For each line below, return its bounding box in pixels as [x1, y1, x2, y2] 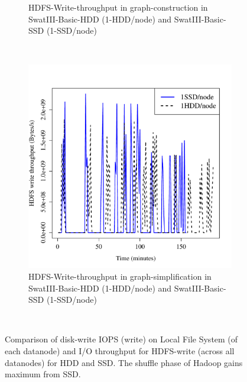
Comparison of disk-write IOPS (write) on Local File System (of [5, 333, 238, 345]
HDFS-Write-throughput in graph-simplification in [28, 270, 212, 282]
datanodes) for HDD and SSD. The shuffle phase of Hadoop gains [5, 356, 243, 368]
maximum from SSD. [5, 368, 81, 380]
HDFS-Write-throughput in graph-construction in [28, 1, 208, 13]
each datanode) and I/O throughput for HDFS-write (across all [5, 344, 235, 357]
